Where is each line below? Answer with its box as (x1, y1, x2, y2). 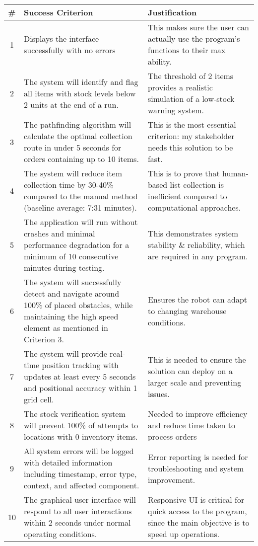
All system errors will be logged (24, 445, 134, 457)
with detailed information (24, 457, 113, 468)
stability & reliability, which (147, 239, 245, 250)
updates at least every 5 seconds (24, 371, 136, 382)
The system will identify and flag (24, 76, 138, 87)
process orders (147, 431, 197, 442)
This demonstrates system (147, 228, 239, 239)
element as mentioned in (24, 322, 108, 333)
